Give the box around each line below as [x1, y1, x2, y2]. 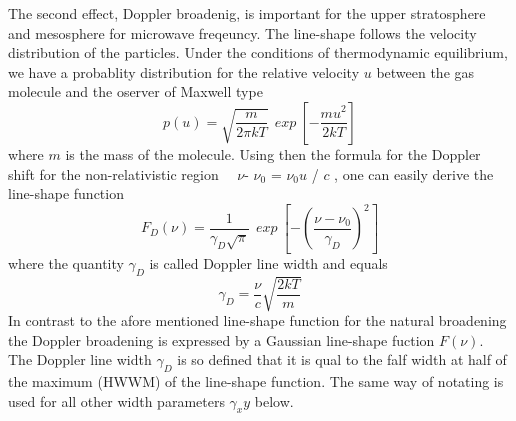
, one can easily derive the [334, 163, 494, 184]
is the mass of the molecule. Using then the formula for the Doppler [65, 143, 481, 164]
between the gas [376, 61, 475, 82]
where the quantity [8, 252, 124, 273]
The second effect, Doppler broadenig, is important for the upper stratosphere [8, 3, 486, 23]
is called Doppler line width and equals [149, 252, 388, 273]
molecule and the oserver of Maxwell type [8, 81, 263, 102]
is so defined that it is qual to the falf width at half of [177, 349, 507, 370]
